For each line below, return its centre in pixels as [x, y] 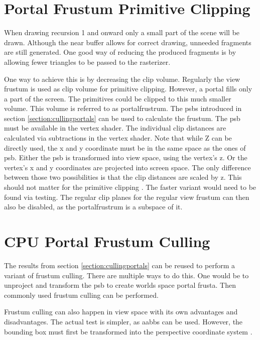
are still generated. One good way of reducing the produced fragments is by [120, 52]
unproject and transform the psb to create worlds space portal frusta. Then [120, 285]
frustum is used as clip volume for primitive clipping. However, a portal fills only [128, 89]
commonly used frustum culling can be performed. [81, 295]
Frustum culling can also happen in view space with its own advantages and [121, 312]
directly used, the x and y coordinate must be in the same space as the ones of [125, 147]
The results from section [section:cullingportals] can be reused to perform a [119, 265]
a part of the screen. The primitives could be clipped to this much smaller [118, 98]
